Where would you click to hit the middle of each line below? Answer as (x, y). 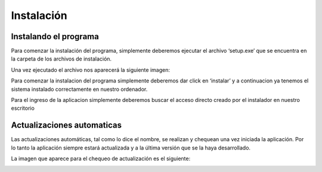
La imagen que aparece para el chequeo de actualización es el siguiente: (101, 159)
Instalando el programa (55, 36)
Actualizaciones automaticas (66, 125)
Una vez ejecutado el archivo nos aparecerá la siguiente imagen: (90, 70)
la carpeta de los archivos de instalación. (61, 59)
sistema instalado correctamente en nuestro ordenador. (79, 89)
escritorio (23, 108)
